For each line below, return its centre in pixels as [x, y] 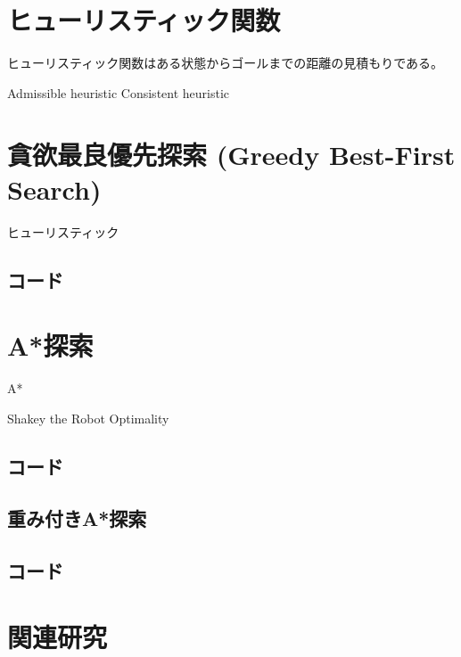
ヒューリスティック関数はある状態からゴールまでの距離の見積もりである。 [226, 63]
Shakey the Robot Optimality [88, 418]
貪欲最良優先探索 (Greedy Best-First [231, 154]
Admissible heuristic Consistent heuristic [119, 92]
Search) [54, 189]
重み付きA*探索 [77, 518]
